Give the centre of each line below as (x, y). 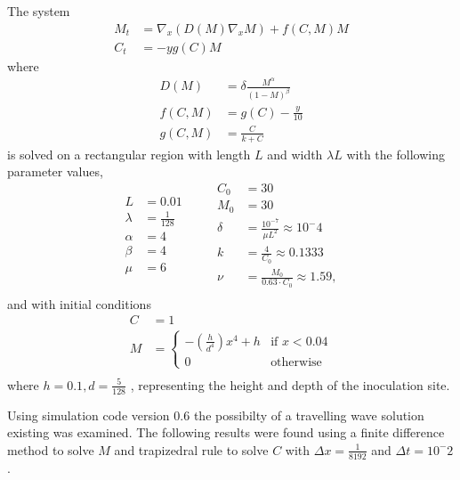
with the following (395, 154)
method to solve (51, 449)
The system (39, 11)
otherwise (296, 362)
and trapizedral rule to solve (191, 449)
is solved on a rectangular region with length (129, 154)
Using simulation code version (89, 415)
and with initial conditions (79, 303)
